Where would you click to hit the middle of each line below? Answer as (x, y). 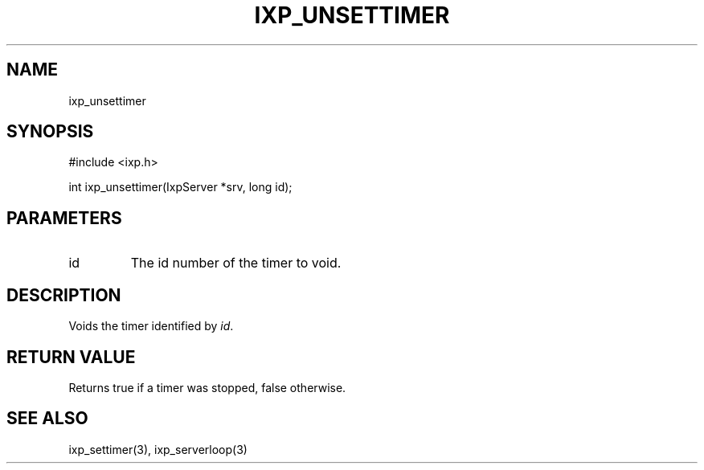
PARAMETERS (64, 218)
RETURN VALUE (71, 357)
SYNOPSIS (50, 132)
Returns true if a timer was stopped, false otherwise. (207, 387)
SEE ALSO (47, 419)
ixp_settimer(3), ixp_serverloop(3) (158, 449)
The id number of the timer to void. (236, 263)
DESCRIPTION (64, 295)
